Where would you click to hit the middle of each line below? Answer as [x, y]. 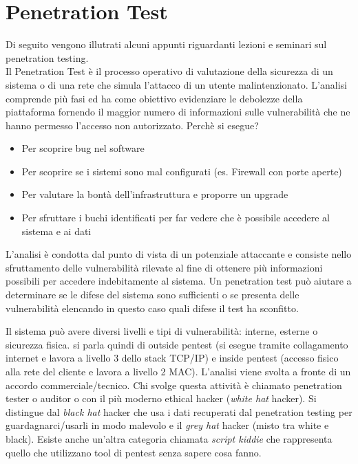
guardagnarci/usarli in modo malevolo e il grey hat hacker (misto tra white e [167, 425]
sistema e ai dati [56, 231]
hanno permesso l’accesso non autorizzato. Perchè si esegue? [132, 125]
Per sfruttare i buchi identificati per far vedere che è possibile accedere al [176, 218]
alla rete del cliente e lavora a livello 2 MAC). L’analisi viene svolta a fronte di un [178, 371]
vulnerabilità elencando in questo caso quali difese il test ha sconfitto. [152, 308]
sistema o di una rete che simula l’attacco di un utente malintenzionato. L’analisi [176, 84]
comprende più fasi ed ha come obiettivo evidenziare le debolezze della [154, 98]
